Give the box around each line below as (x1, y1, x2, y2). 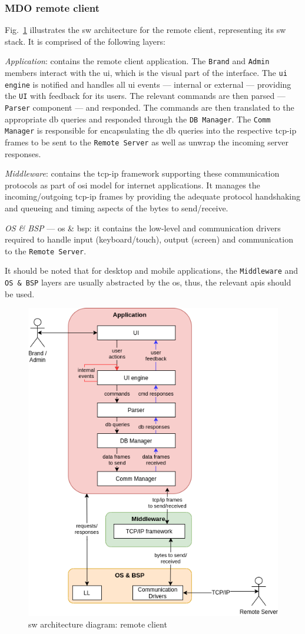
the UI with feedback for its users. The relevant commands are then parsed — (5, 89, 286, 102)
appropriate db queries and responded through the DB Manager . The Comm (5, 112, 271, 125)
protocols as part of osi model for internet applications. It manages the (5, 178, 260, 191)
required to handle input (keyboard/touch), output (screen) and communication (5, 233, 293, 245)
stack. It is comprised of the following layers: (5, 35, 165, 47)
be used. (5, 287, 35, 300)
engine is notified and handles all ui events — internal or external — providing (5, 78, 291, 90)
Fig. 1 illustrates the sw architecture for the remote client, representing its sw (5, 24, 286, 36)
